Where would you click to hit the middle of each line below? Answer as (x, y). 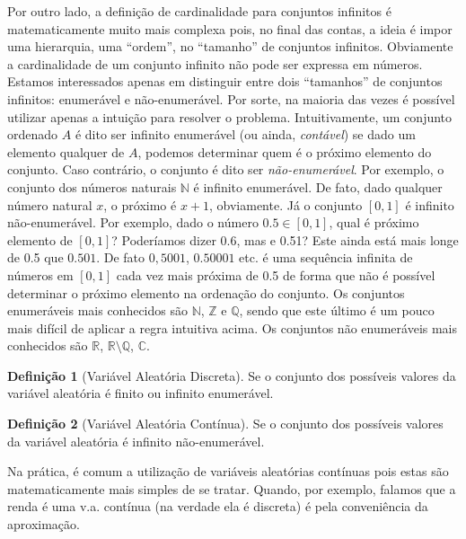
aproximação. (44, 524)
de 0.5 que (35, 257)
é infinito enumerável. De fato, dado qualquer (318, 186)
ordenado (33, 134)
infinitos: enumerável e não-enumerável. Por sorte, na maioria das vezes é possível (231, 98)
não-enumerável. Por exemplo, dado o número (133, 222)
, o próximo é (140, 204)
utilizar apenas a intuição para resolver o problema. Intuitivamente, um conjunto (230, 116)
